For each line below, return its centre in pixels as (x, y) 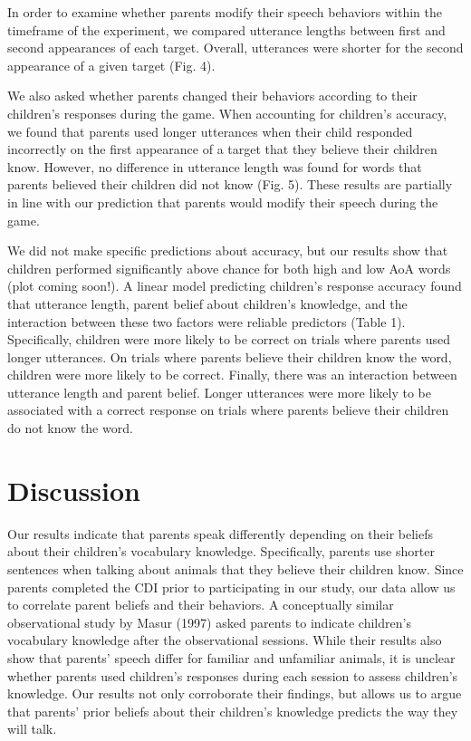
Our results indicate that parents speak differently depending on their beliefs (221, 533)
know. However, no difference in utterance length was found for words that (215, 166)
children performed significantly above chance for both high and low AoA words (229, 268)
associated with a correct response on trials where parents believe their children (228, 410)
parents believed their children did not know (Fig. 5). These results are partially (230, 184)
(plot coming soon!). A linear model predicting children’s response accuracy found (235, 286)
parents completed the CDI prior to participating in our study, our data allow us (231, 587)
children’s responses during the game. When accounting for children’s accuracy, (227, 113)
